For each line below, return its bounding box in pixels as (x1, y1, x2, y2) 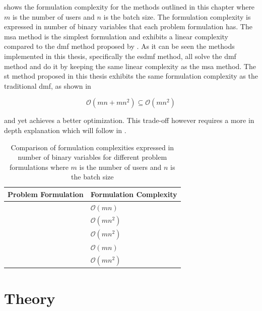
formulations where (10, 161, 69, 172)
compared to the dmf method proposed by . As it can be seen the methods (4, 41, 235, 51)
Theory (4, 287, 55, 308)
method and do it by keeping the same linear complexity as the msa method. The (4, 60, 256, 71)
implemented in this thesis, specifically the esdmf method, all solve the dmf (4, 50, 236, 61)
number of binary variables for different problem (18, 152, 167, 162)
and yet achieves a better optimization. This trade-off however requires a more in (4, 115, 254, 126)
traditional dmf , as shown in (4, 80, 91, 91)
